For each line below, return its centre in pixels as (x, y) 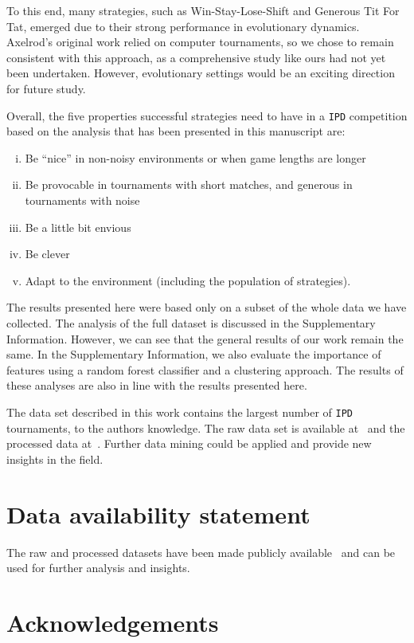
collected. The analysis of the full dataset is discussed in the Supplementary (191, 322)
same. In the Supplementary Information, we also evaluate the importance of (194, 354)
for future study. (46, 88)
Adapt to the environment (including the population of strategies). (188, 280)
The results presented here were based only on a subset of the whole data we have (207, 307)
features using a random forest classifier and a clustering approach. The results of (205, 369)
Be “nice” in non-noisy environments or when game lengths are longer (195, 157)
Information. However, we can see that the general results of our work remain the (205, 338)
